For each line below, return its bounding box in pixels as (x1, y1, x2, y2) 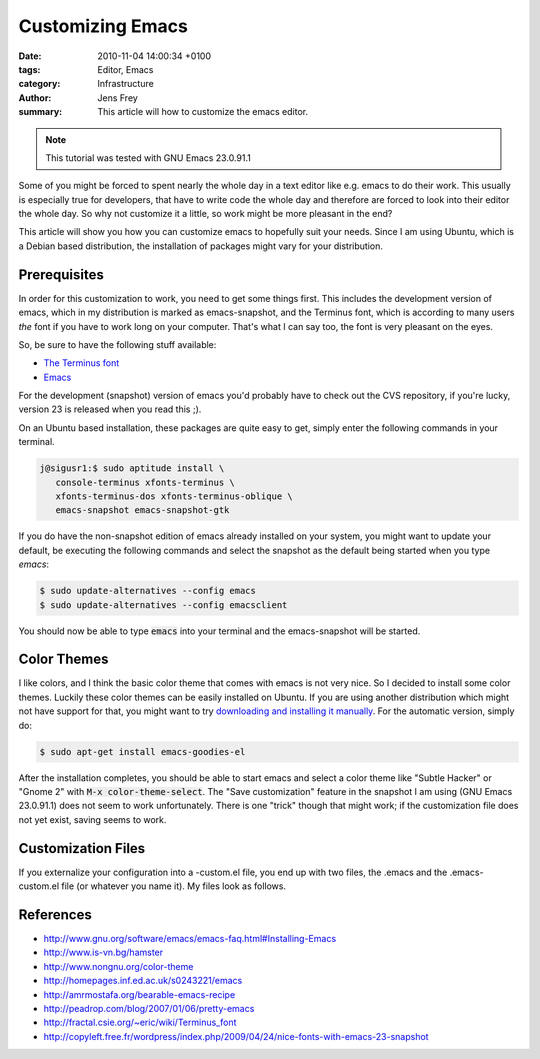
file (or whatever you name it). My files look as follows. (61, 880, 287, 892)
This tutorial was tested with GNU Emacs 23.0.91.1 (45, 151, 252, 164)
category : (18, 78, 61, 90)
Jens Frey (97, 91, 139, 104)
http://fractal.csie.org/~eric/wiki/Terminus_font (43, 1016, 237, 1029)
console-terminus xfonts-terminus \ (55, 476, 235, 488)
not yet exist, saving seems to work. (18, 813, 167, 825)
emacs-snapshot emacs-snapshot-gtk (55, 505, 230, 516)
